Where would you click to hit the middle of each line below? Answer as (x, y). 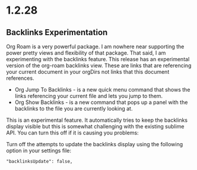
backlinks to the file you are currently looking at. (74, 108)
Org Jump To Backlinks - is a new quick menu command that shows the (102, 89)
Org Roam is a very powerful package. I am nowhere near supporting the (95, 46)
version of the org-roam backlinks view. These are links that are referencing (99, 65)
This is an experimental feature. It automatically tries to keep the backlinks (97, 120)
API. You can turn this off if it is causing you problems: (72, 133)
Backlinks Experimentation (57, 32)
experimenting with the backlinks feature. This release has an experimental (98, 59)
